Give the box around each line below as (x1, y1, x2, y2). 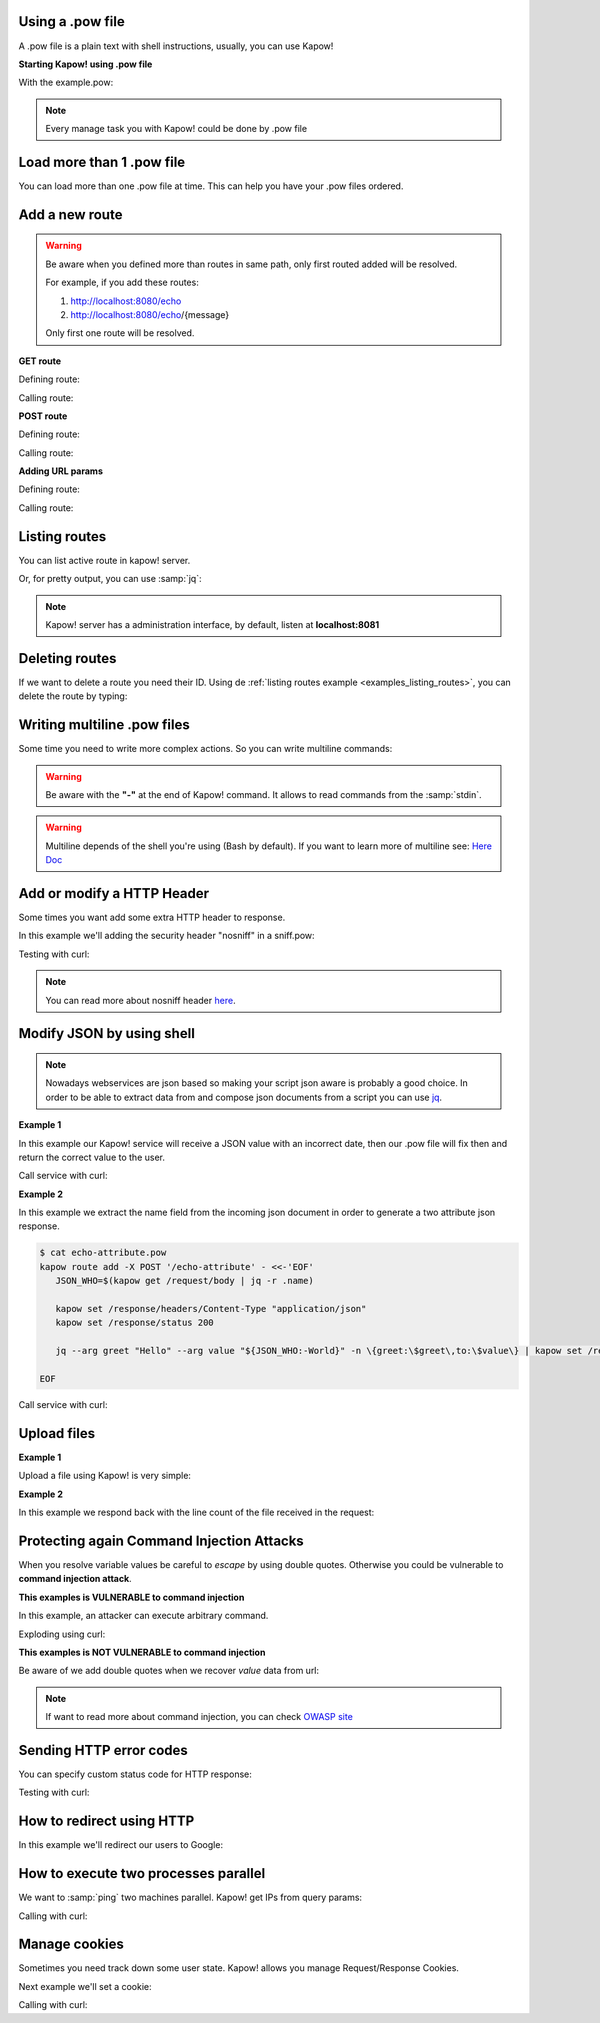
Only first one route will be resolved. (45, 327, 195, 339)
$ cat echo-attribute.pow (39, 1247, 167, 1259)
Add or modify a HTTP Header (18, 885, 210, 902)
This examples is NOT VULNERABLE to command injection (18, 1646, 266, 1658)
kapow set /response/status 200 (55, 1317, 214, 1329)
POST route (18, 410, 68, 422)
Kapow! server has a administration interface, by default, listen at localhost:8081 (45, 618, 380, 630)
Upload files (18, 1425, 95, 1442)
